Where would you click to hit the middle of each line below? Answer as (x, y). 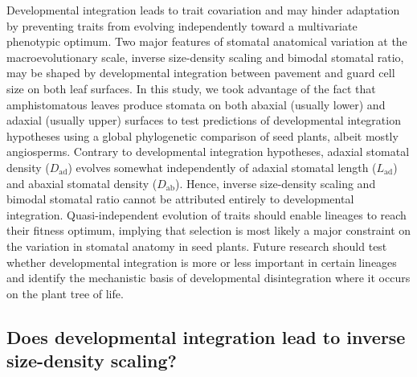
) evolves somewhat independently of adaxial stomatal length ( (222, 167)
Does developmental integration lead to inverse (206, 336)
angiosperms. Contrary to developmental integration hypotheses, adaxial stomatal (208, 152)
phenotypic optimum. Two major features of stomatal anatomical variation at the (207, 41)
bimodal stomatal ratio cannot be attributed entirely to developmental (180, 199)
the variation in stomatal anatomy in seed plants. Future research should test (197, 246)
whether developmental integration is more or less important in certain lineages (202, 262)
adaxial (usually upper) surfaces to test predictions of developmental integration (204, 120)
